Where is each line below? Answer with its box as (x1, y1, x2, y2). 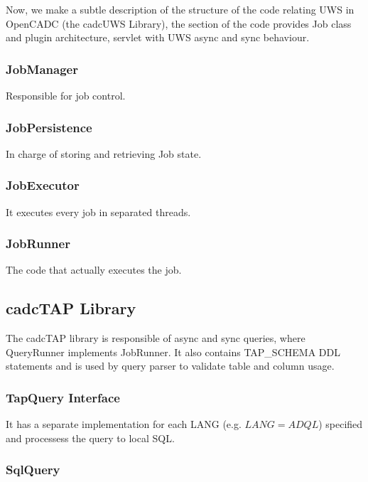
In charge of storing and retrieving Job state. (6, 146, 202, 161)
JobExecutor (6, 176, 80, 194)
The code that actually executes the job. (6, 262, 182, 277)
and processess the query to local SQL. (6, 430, 175, 445)
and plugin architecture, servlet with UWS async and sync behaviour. (6, 30, 310, 45)
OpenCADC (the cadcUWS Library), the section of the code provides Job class (6, 16, 352, 31)
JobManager (6, 60, 78, 77)
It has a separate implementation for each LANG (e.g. (6, 417, 242, 432)
